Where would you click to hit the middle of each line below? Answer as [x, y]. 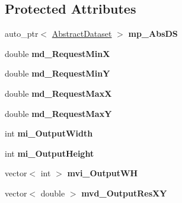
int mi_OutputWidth [49, 133]
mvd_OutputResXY [124, 193]
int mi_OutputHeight [50, 153]
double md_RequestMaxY [58, 113]
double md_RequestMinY [58, 73]
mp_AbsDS [153, 34]
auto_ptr [22, 34]
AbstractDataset [82, 34]
